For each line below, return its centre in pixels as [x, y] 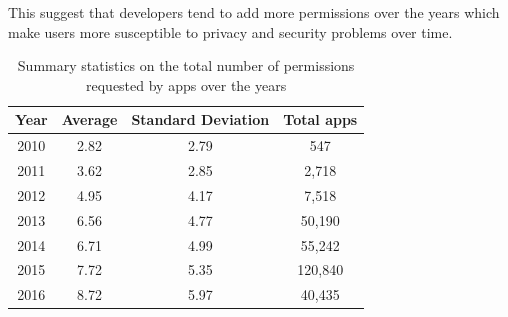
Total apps [320, 119]
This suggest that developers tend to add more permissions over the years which [254, 12]
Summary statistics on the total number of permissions [186, 65]
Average [89, 119]
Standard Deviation [200, 119]
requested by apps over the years [186, 84]
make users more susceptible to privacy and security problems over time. [230, 31]
